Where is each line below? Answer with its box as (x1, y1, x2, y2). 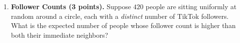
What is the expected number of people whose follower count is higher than (11, 20, 236, 30)
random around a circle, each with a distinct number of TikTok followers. (11, 11, 229, 21)
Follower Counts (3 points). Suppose (11, 1, 131, 11)
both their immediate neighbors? (11, 29, 108, 40)
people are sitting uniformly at (145, 1, 237, 11)
